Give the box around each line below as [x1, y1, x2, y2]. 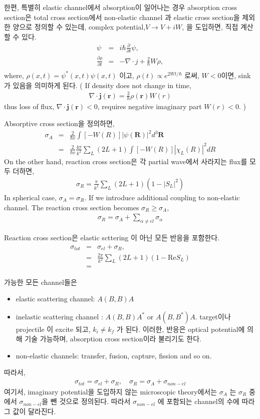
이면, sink [221, 70, 251, 80]
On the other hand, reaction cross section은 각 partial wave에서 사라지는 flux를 [4, 156, 247, 166]
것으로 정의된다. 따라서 [59, 396, 131, 406]
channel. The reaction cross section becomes [4, 202, 139, 212]
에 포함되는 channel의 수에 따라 [157, 396, 255, 406]
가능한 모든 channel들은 [4, 276, 77, 287]
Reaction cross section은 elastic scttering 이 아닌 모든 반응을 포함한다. [4, 232, 220, 242]
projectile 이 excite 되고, [16, 323, 91, 334]
